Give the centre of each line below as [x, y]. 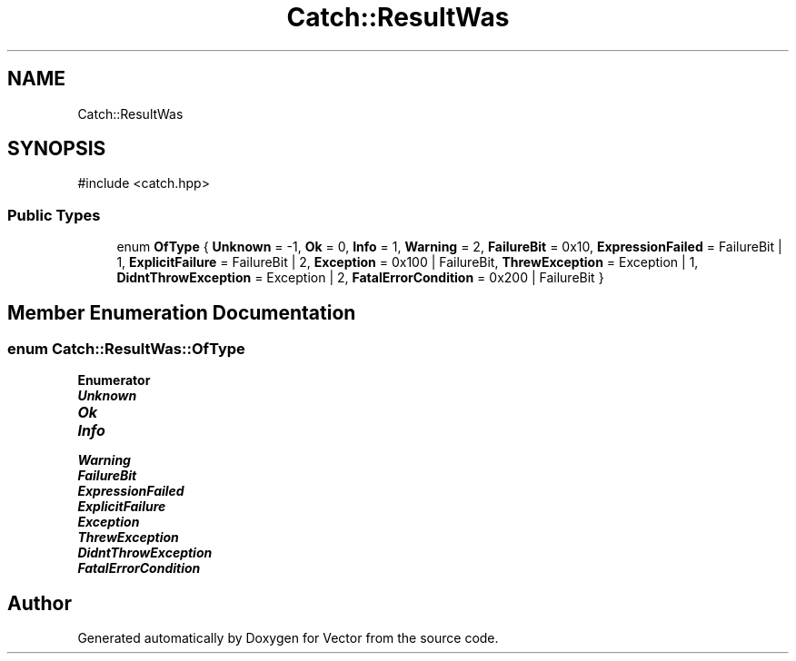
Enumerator [114, 380]
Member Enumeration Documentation [182, 312]
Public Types [54, 215]
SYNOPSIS [57, 149]
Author [40, 603]
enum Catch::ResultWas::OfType [126, 349]
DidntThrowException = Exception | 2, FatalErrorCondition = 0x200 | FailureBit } [360, 278]
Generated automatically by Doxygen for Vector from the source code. [288, 638]
